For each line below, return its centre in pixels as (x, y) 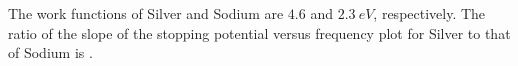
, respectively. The (429, 13)
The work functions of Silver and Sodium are (146, 13)
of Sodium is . (50, 52)
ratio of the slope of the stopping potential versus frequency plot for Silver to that (259, 32)
